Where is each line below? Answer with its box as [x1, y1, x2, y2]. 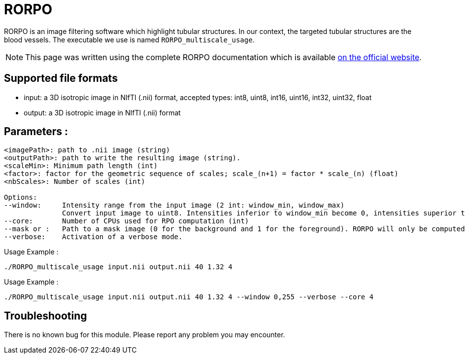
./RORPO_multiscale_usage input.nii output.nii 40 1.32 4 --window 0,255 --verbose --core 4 [4, 293, 374, 301]
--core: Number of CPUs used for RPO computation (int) [4, 217, 249, 225]
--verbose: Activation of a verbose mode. [4, 233, 183, 241]
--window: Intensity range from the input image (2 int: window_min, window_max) [4, 201, 345, 210]
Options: [4, 193, 37, 202]
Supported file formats [4, 72, 118, 85]
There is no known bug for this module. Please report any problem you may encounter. [4, 330, 285, 339]
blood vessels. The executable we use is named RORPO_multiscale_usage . [4, 35, 255, 44]
